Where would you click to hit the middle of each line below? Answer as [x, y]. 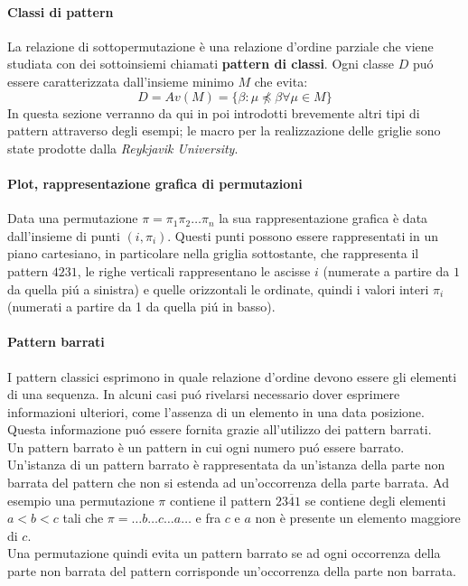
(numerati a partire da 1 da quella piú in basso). [141, 307]
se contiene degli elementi [375, 500]
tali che [83, 518]
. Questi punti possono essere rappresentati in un [303, 235]
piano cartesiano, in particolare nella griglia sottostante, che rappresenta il [213, 253]
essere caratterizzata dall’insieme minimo [121, 81]
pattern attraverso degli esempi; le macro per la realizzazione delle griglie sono [224, 130]
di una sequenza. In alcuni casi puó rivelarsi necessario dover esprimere [204, 394]
